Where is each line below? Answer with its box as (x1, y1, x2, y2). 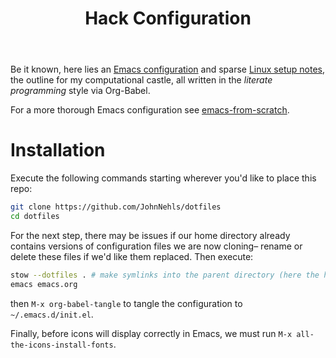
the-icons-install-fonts (10, 340, 114, 350)
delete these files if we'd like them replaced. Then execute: (10, 250, 254, 262)
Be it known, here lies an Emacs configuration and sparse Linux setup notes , (10, 63, 326, 76)
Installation (10, 139, 106, 162)
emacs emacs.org (10, 279, 78, 289)
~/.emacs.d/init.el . (10, 308, 94, 320)
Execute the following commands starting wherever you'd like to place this (10, 172, 317, 184)
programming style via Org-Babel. (10, 85, 151, 97)
